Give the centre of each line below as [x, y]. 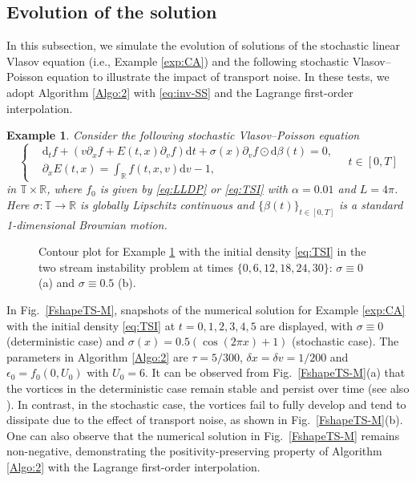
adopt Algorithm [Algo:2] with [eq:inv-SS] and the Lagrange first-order [180, 92]
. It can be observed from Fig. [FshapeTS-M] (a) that [275, 372]
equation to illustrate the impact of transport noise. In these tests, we [218, 77]
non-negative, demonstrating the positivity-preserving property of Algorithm [194, 451]
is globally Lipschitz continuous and [167, 204]
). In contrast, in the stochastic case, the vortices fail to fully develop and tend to [206, 404]
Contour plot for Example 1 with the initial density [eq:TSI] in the [202, 251]
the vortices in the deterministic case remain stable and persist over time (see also [208, 388]
